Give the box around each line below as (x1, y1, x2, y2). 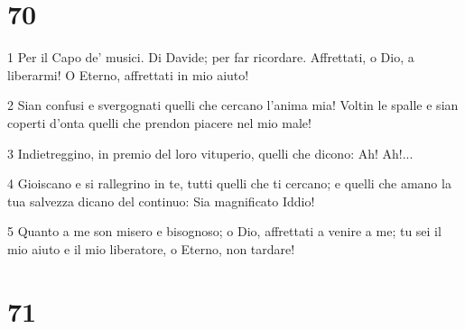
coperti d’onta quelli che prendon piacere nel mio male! (7, 113, 312, 132)
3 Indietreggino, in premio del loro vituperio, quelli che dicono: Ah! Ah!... (7, 143, 414, 162)
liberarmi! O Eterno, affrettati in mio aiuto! (7, 65, 249, 84)
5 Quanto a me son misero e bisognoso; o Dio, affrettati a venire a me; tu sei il (7, 222, 442, 241)
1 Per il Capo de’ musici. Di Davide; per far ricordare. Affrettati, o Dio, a (7, 48, 414, 67)
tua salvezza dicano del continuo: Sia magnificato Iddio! (7, 191, 315, 210)
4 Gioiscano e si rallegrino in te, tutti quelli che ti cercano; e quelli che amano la (7, 174, 451, 193)
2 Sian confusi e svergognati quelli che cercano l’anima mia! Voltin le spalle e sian (7, 96, 459, 114)
